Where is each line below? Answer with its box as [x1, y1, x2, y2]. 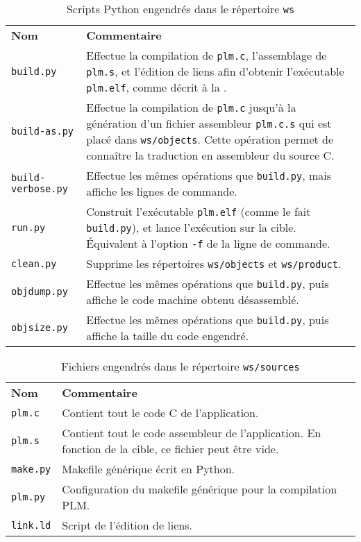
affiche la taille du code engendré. [86, 328, 249, 344]
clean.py [11, 257, 57, 269]
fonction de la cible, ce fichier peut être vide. [62, 441, 279, 457]
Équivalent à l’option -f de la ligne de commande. [86, 235, 330, 251]
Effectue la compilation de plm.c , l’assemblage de [86, 47, 327, 63]
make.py [11, 463, 51, 475]
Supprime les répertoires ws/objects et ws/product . [86, 255, 342, 271]
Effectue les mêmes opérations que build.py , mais [86, 167, 331, 183]
